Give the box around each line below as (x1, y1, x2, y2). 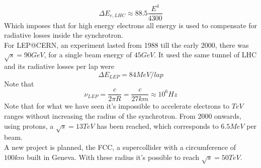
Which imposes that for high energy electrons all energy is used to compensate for (4, 20, 257, 30)
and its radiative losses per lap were (4, 61, 114, 71)
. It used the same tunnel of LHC (154, 49, 257, 60)
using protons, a (4, 120, 54, 131)
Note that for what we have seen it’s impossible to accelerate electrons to (4, 101, 230, 111)
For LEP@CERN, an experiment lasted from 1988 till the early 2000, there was (4, 39, 249, 50)
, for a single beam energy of (44, 49, 132, 60)
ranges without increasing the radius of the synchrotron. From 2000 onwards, (4, 110, 241, 121)
